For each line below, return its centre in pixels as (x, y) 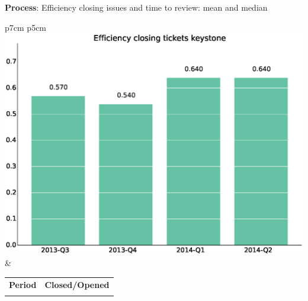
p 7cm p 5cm (26, 27)
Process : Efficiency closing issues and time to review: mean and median (136, 7)
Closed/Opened (77, 284)
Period (23, 284)
